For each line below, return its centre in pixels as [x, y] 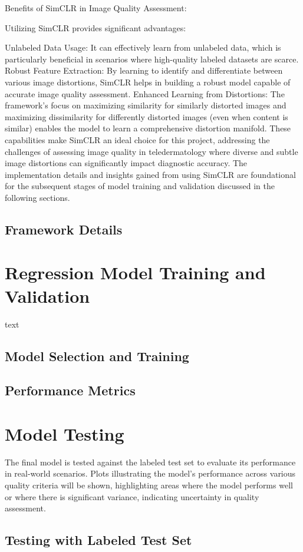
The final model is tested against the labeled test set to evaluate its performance [150, 462]
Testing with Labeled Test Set [98, 540]
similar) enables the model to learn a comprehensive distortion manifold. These [148, 128]
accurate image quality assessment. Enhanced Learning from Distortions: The [145, 93]
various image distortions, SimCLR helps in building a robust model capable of [148, 82]
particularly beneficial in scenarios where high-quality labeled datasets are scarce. [152, 59]
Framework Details [64, 229]
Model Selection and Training [97, 356]
